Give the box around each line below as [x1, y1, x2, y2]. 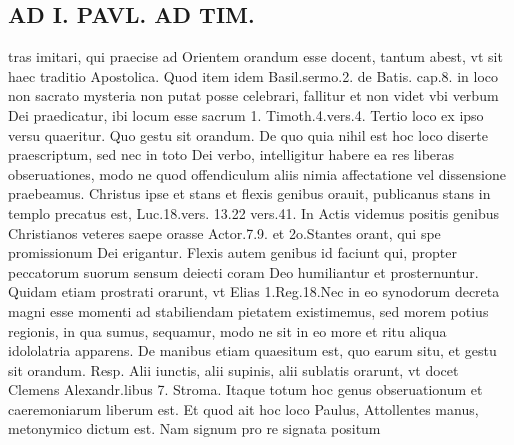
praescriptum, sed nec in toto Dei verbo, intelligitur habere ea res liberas [8, 144, 455, 165]
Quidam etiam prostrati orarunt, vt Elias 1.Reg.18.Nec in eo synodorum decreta [8, 281, 500, 302]
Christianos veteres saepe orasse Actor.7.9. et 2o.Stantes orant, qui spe [8, 222, 441, 243]
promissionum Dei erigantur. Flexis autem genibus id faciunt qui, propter [8, 242, 457, 263]
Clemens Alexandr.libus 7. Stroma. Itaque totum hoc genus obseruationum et [8, 379, 483, 400]
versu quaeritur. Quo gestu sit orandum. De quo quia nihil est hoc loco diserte [8, 124, 488, 145]
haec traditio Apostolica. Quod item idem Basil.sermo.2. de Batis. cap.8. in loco [8, 65, 498, 86]
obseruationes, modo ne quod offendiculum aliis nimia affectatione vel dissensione [8, 163, 506, 184]
